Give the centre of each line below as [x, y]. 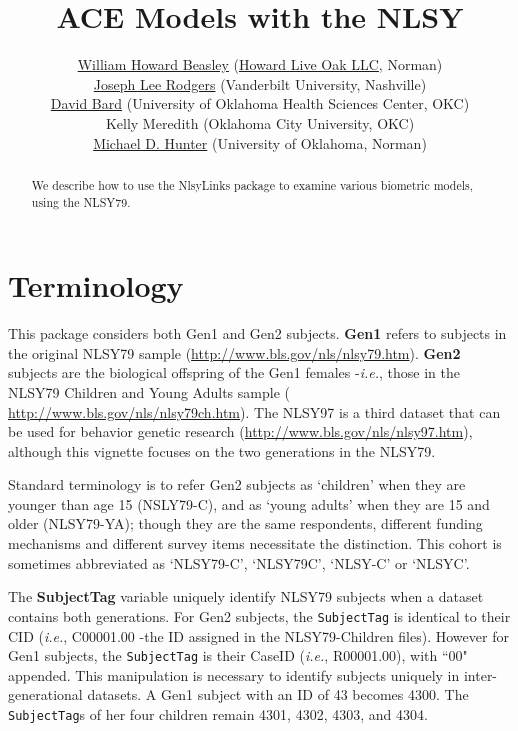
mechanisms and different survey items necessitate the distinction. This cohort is [255, 543]
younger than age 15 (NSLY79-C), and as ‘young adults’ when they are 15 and [249, 503]
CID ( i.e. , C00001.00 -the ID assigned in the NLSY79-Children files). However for [258, 635]
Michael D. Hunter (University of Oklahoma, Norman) [260, 142]
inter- [480, 674]
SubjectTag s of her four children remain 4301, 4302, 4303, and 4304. [218, 713]
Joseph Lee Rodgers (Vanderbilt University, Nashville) [260, 83]
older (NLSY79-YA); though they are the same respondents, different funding [245, 523]
